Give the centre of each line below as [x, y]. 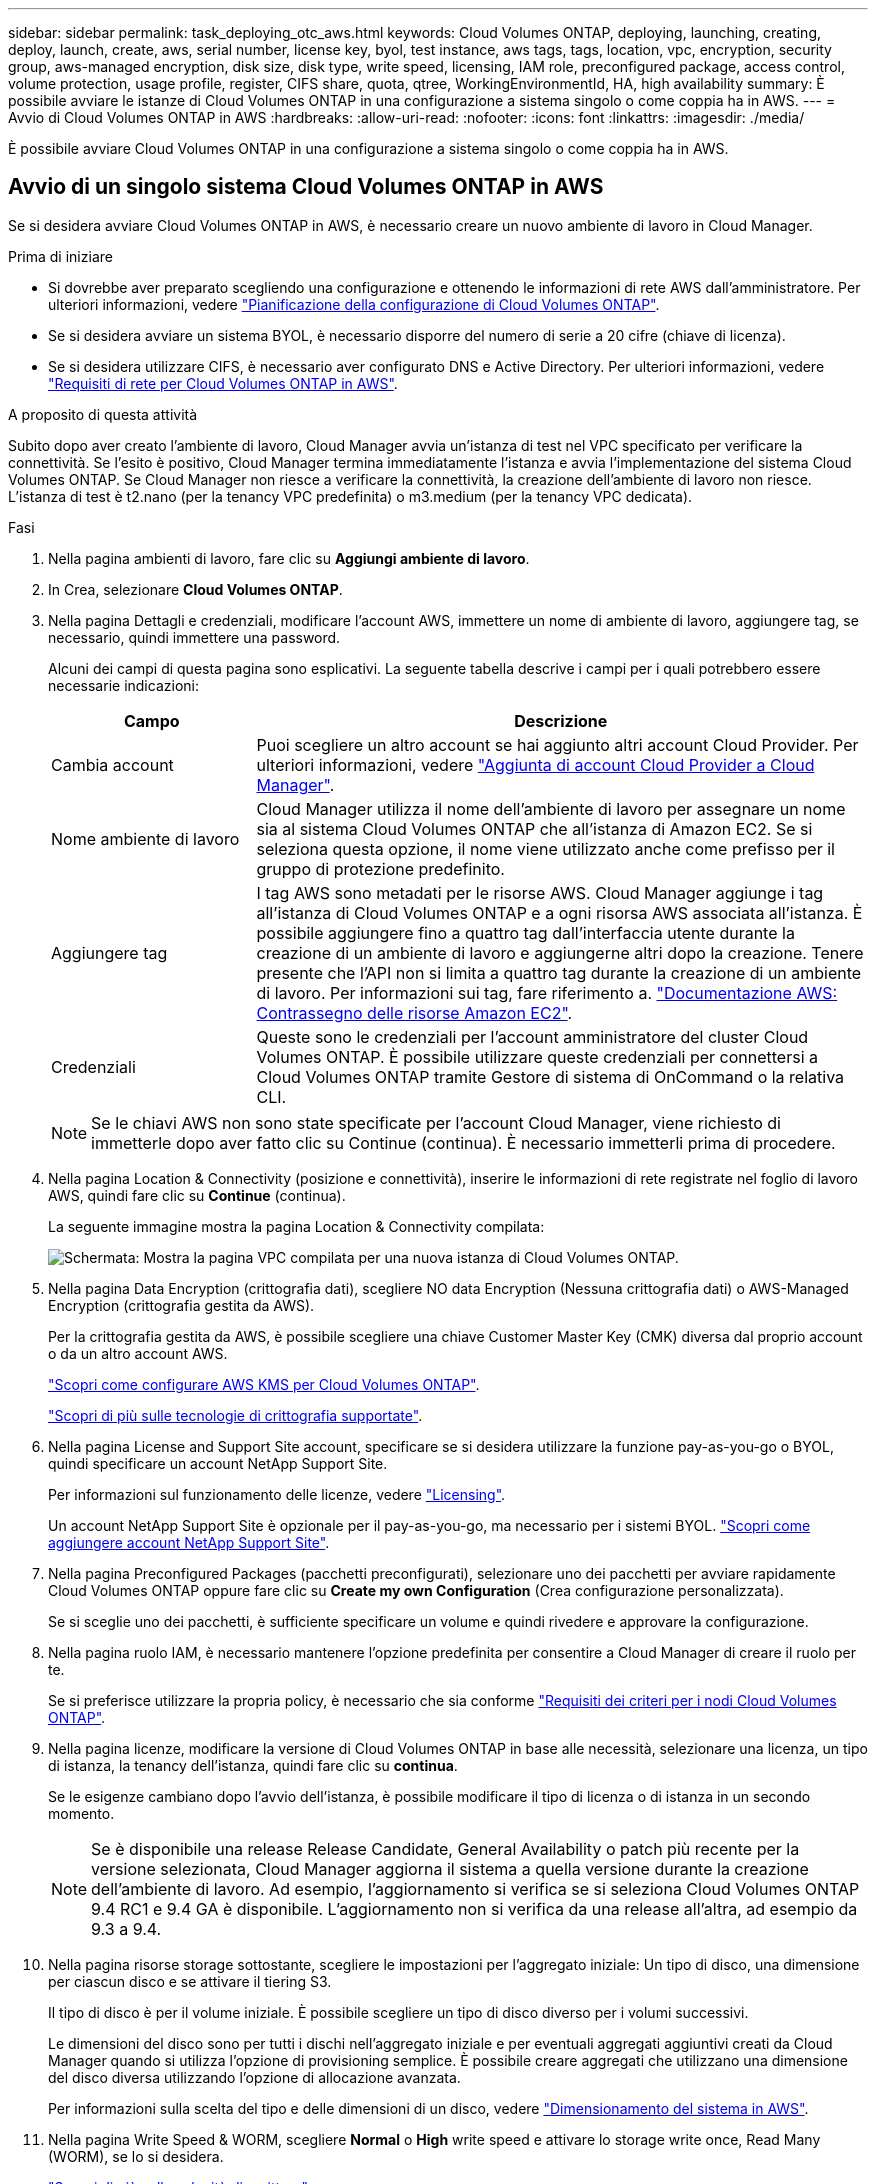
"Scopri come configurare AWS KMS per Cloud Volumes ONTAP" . [264, 1384]
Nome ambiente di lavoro [145, 838]
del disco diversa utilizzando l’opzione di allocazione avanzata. [254, 2077]
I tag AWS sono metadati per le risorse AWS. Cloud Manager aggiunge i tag [540, 892]
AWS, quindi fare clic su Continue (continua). [197, 1195]
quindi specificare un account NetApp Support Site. [218, 1463]
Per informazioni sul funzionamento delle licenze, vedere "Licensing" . [277, 1494]
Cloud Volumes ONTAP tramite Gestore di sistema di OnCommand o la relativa [550, 1076]
